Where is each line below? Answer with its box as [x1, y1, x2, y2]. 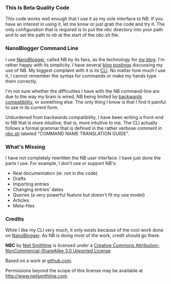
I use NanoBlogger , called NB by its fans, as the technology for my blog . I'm [5, 56, 165, 62]
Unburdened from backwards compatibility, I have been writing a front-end [5, 114, 164, 120]
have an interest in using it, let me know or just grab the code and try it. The [5, 21, 165, 27]
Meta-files [12, 202, 35, 208]
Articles [12, 197, 29, 203]
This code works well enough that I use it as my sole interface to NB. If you [5, 16, 163, 22]
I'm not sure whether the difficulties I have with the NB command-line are [5, 88, 160, 94]
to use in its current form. [5, 104, 59, 110]
